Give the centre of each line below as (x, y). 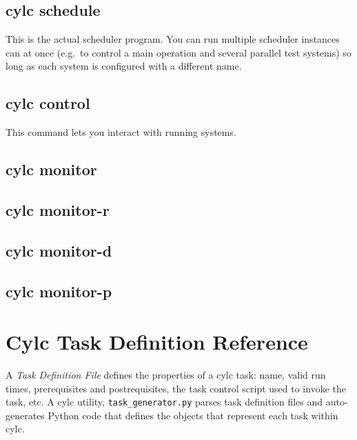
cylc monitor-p (59, 291)
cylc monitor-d (59, 250)
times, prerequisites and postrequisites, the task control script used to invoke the (176, 388)
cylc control (48, 103)
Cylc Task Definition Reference (157, 342)
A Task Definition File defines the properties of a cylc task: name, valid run (166, 375)
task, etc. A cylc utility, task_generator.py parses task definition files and (164, 402)
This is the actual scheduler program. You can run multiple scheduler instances (173, 39)
